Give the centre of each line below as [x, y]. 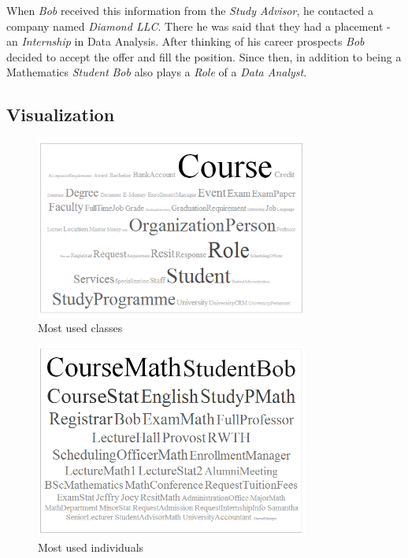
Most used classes [80, 327]
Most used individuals [91, 547]
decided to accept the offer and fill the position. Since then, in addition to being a [204, 56]
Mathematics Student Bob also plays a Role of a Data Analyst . [157, 72]
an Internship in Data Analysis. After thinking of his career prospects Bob [185, 41]
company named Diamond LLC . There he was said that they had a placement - [198, 26]
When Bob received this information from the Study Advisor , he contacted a [190, 10]
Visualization [61, 115]
